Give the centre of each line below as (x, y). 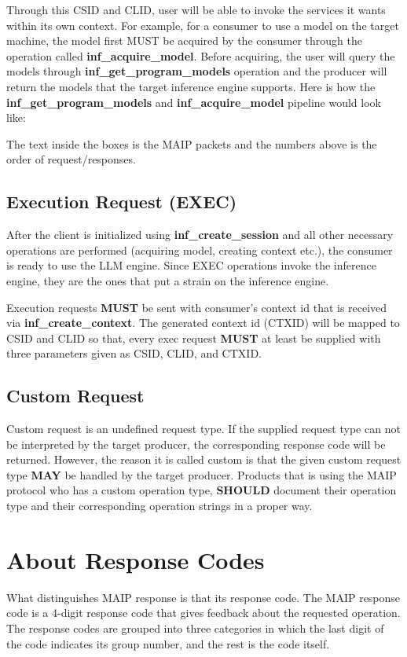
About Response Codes (136, 559)
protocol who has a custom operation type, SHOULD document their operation (202, 490)
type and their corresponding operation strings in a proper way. (159, 506)
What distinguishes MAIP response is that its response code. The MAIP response (203, 597)
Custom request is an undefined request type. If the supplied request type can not (203, 429)
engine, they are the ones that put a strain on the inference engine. (168, 280)
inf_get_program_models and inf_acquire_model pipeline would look (194, 102)
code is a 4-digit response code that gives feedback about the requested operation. (203, 613)
